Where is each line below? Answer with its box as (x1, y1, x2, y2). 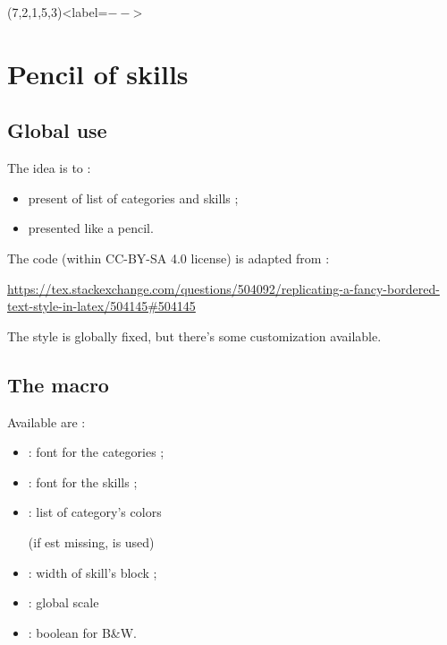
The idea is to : (7, 159, 91, 177)
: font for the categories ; (28, 443, 164, 461)
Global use (7, 116, 107, 144)
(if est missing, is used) (28, 532, 155, 551)
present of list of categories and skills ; (28, 188, 239, 207)
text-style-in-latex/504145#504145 (7, 297, 196, 315)
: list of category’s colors (28, 503, 162, 521)
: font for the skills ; (28, 472, 138, 491)
